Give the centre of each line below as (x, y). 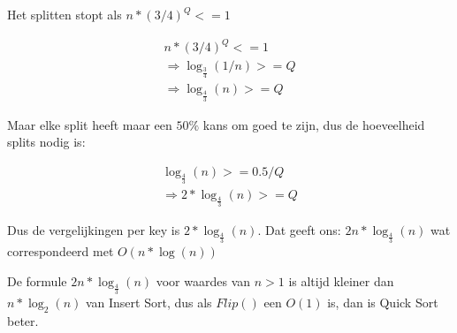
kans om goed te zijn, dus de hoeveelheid (314, 124)
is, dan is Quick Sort (383, 303)
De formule (37, 280)
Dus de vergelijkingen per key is (94, 230)
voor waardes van (203, 280)
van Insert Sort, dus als (149, 303)
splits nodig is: (46, 142)
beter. (23, 320)
